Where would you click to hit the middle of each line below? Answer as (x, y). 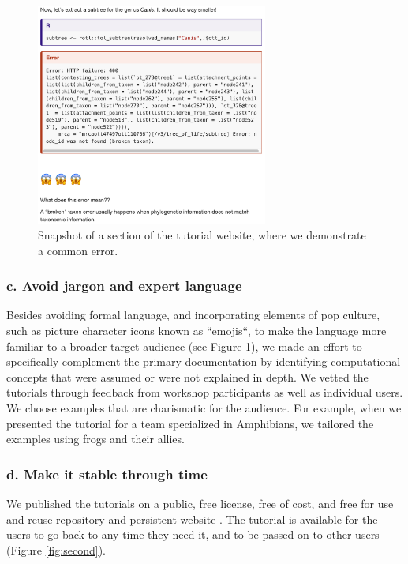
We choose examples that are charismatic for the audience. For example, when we (204, 407)
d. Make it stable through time (107, 474)
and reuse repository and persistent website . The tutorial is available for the (192, 519)
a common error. (78, 250)
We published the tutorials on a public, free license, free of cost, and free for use (200, 503)
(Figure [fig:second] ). (56, 549)
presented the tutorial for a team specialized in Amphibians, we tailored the (190, 423)
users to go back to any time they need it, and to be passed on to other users (193, 534)
